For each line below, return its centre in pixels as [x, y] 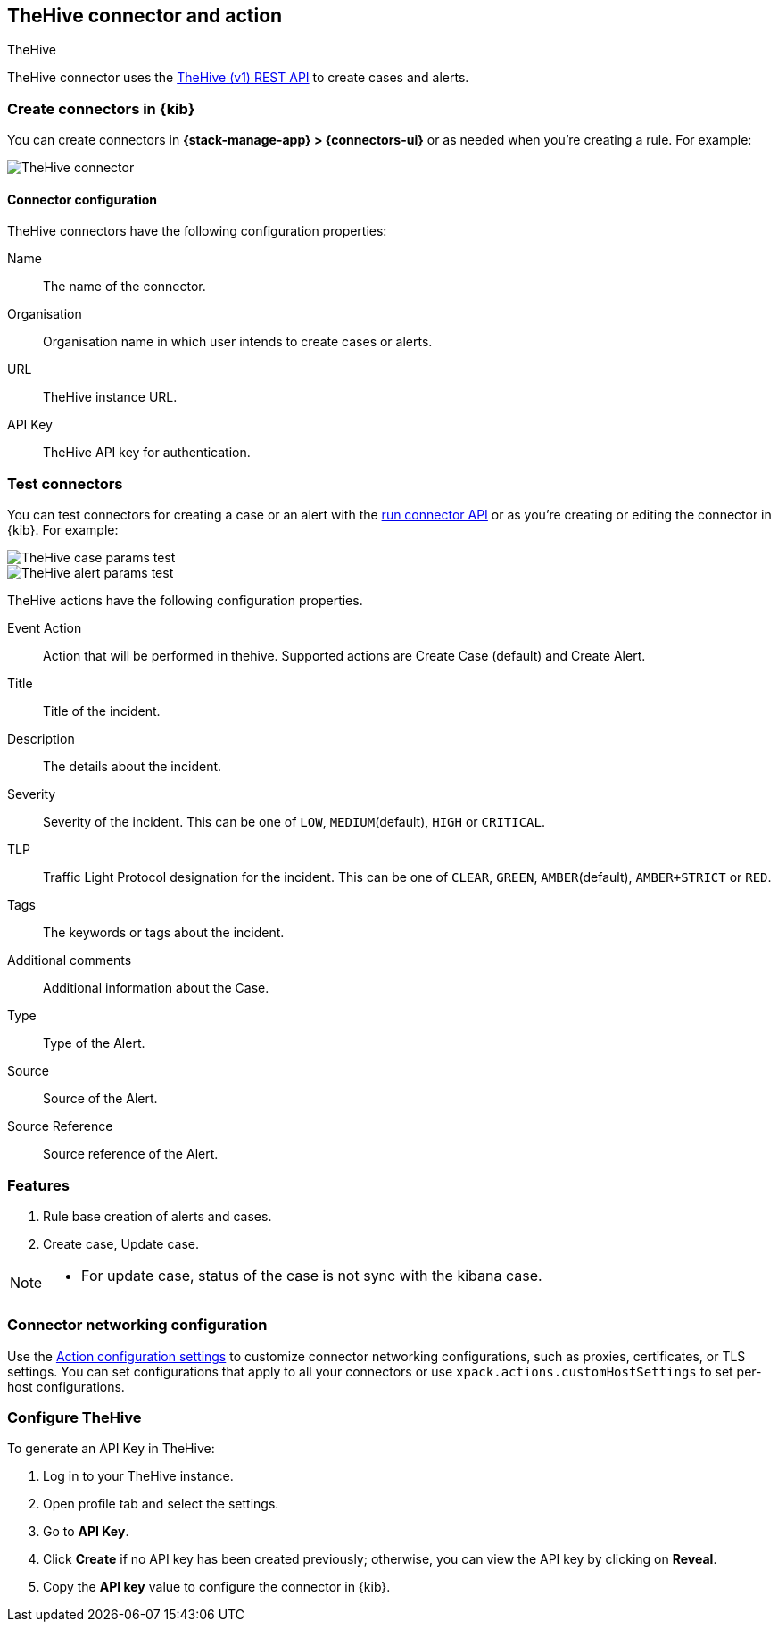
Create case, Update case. [121, 1243]
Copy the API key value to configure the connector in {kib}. [217, 1587]
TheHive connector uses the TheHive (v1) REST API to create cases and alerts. [238, 78]
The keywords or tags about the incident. [164, 933]
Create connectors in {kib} [101, 108]
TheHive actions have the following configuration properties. [185, 601]
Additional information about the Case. [156, 988]
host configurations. [66, 1386]
